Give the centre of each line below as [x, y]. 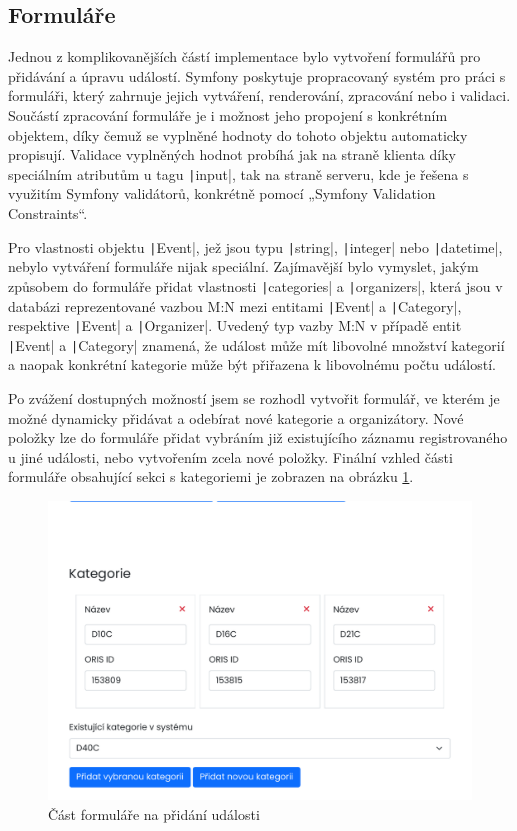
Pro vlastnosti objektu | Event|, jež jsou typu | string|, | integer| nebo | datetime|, [255, 246]
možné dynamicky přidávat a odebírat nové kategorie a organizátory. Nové [236, 417]
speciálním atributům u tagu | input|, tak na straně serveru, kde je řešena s [238, 173]
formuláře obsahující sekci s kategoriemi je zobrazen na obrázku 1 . [211, 476]
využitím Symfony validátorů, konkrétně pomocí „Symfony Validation [222, 193]
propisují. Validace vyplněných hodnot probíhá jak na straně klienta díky [232, 154]
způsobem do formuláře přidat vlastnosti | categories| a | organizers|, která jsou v [255, 285]
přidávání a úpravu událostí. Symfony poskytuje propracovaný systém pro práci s [257, 75]
